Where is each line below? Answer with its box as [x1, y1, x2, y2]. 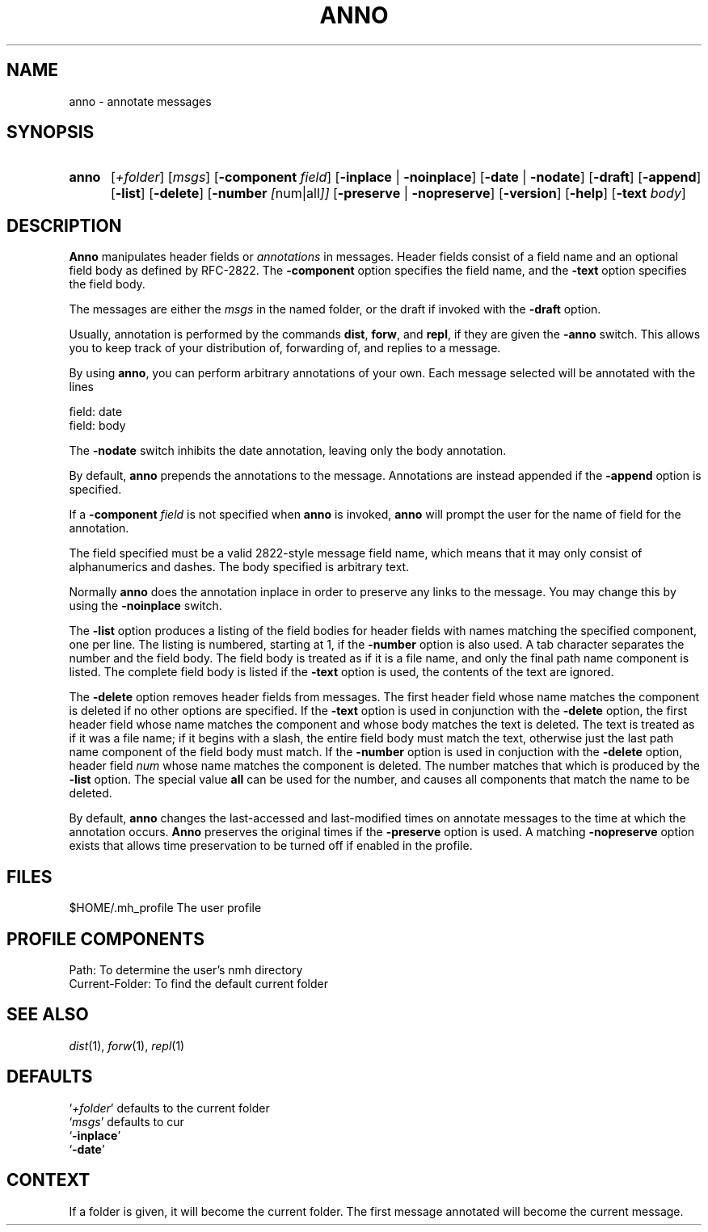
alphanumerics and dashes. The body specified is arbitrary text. [69, 560, 410, 574]
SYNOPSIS [6, 122, 95, 143]
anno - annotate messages [69, 94, 212, 108]
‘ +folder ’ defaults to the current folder [69, 1100, 270, 1115]
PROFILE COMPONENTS [6, 928, 204, 949]
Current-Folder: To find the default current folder [69, 976, 328, 990]
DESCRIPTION [6, 215, 122, 236]
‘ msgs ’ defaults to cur [69, 1114, 184, 1129]
